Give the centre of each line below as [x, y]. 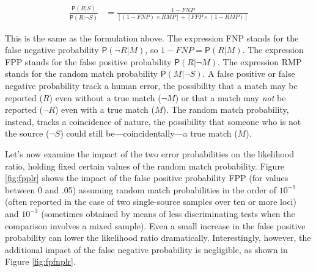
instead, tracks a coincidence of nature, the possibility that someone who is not [153, 121]
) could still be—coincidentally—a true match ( [149, 133]
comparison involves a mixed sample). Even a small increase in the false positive [155, 225]
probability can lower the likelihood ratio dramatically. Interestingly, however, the [158, 238]
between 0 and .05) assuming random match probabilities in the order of [141, 189]
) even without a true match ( [105, 97]
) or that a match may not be [230, 97]
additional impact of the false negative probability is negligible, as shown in [146, 249]
